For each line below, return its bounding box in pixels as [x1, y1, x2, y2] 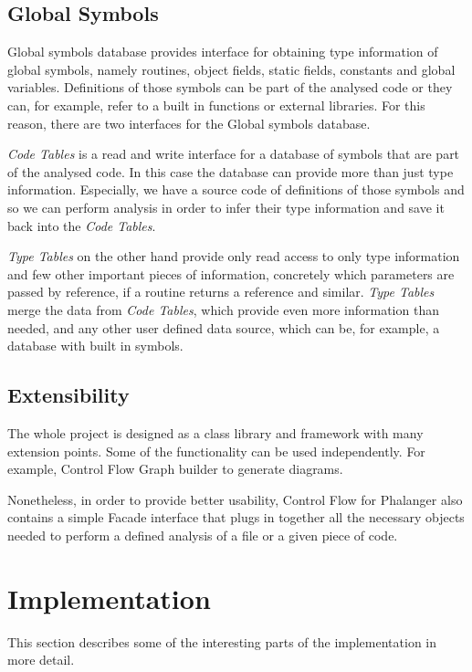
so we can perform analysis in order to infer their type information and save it [7, 197, 445, 216]
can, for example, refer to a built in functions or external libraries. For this [7, 95, 425, 114]
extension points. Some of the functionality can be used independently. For [7, 441, 425, 460]
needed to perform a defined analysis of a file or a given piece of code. [7, 525, 398, 544]
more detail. [7, 650, 75, 669]
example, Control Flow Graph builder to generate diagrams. [7, 459, 343, 478]
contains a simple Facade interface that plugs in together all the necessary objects [7, 508, 465, 527]
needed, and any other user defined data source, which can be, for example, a [7, 318, 440, 337]
